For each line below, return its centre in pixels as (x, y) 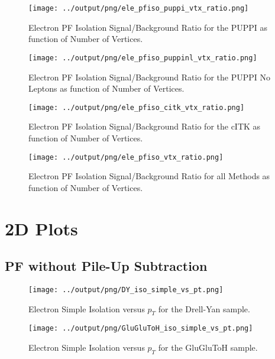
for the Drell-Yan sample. (204, 308)
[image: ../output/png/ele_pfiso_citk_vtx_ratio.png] (137, 107)
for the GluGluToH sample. (208, 347)
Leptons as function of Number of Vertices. (106, 88)
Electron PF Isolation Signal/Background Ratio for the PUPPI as (148, 27)
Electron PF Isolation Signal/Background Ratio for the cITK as (145, 126)
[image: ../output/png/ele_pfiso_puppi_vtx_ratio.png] (139, 8)
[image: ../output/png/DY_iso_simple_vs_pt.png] (126, 290)
